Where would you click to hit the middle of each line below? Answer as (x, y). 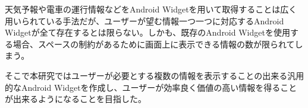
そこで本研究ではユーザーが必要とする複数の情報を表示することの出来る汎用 (155, 75)
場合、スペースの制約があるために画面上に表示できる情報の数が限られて (154, 44)
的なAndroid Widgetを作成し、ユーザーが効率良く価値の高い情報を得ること (151, 87)
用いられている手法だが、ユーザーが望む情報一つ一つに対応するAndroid (144, 20)
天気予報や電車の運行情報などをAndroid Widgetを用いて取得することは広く (151, 9)
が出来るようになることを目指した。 (76, 99)
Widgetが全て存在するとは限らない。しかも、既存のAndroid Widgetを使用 (147, 32)
